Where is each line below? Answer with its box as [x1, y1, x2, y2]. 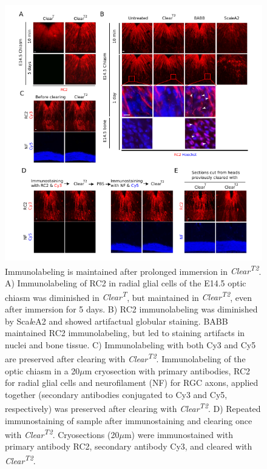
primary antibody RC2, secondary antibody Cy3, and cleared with [5, 440, 252, 453]
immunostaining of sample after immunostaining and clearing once [5, 414, 252, 427]
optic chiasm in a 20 [5, 364, 80, 377]
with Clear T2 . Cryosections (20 [5, 427, 120, 440]
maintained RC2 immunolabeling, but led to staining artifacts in [5, 326, 245, 339]
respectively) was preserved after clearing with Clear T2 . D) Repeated [5, 400, 261, 414]
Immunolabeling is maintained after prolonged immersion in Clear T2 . [5, 263, 262, 277]
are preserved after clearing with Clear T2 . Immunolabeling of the [5, 351, 246, 365]
